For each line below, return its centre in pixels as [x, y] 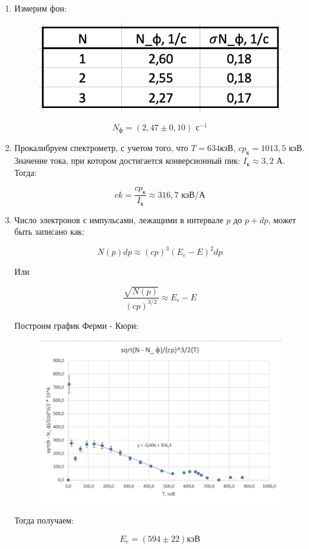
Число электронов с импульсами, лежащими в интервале [119, 219]
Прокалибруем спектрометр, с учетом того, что [101, 148]
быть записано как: [49, 231]
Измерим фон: [40, 8]
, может [282, 219]
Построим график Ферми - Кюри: [76, 325]
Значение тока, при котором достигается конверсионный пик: [127, 160]
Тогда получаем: [44, 520]
